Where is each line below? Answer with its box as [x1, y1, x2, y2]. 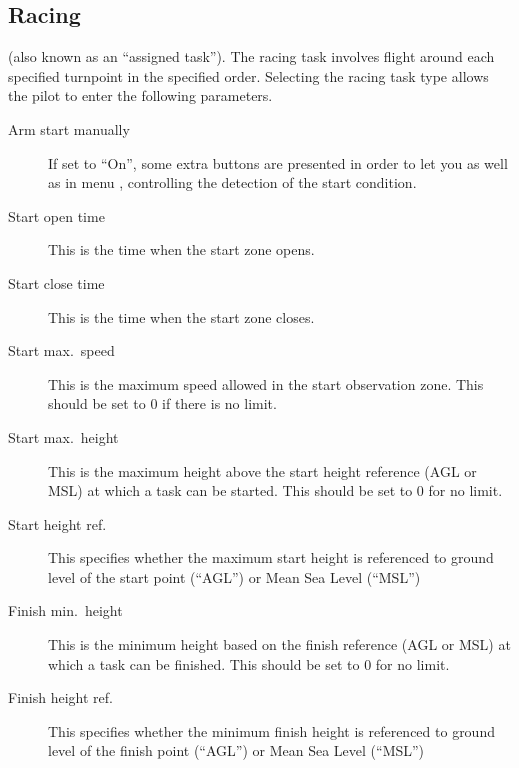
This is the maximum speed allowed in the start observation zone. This [48, 373, 484, 394]
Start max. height [8, 426, 119, 447]
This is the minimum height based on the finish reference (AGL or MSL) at [48, 634, 511, 655]
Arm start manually [8, 118, 130, 139]
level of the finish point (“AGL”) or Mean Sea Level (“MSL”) [48, 740, 425, 761]
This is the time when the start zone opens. [48, 239, 315, 260]
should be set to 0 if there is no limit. [48, 393, 277, 414]
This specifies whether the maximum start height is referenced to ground [48, 547, 494, 568]
